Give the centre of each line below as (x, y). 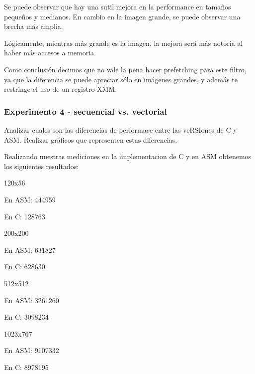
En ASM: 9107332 (32, 350)
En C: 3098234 (26, 317)
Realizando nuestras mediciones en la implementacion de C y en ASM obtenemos (128, 156)
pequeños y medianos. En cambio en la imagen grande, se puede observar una (122, 16)
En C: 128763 (25, 216)
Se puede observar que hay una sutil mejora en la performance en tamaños (118, 6)
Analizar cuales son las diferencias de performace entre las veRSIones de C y (121, 129)
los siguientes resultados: (42, 166)
